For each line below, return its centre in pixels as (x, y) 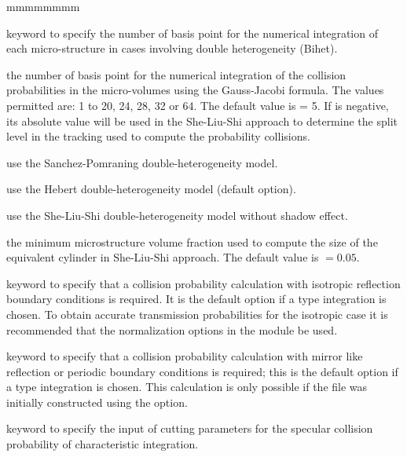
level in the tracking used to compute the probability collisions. (158, 136)
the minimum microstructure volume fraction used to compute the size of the (192, 241)
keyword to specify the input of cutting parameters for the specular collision (190, 428)
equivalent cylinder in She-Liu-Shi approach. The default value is (163, 257)
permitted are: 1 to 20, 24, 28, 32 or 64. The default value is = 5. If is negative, (198, 105)
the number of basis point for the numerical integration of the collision (176, 74)
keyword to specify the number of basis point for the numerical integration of (192, 33)
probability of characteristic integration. (103, 444)
